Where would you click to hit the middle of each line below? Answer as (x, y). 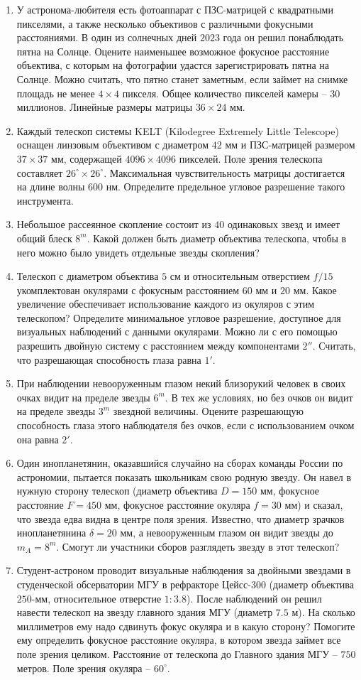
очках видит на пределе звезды (83, 397)
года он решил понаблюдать (283, 37)
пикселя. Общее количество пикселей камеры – (224, 93)
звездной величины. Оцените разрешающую (209, 411)
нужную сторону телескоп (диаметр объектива (117, 491)
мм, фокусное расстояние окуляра (177, 504)
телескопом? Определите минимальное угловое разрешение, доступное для (179, 317)
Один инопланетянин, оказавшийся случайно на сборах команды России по (180, 463)
